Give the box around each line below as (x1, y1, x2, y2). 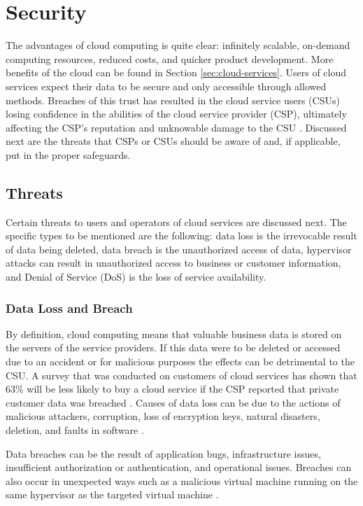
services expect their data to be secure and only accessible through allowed (6, 78, 327, 93)
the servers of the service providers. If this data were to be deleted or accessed (6, 340, 341, 355)
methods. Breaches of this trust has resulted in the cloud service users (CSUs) (6, 92, 340, 107)
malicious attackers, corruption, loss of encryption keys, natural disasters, (6, 409, 320, 423)
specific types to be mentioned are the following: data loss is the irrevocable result (6, 228, 357, 243)
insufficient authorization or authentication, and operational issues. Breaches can (6, 460, 352, 475)
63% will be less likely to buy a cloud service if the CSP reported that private (6, 381, 339, 396)
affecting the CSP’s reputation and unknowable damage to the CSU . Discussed (6, 120, 347, 134)
